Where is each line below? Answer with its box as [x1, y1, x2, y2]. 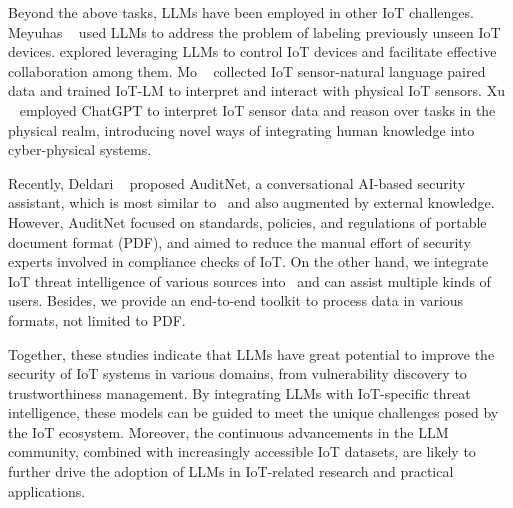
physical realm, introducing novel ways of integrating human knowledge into [8, 119, 475, 140]
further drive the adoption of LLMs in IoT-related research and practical [8, 461, 454, 482]
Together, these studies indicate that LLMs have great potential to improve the [8, 343, 495, 364]
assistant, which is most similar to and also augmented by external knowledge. [8, 192, 495, 213]
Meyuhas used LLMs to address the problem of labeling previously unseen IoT [8, 21, 501, 42]
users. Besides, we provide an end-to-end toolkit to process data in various [8, 290, 464, 311]
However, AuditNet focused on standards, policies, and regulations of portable [8, 211, 487, 232]
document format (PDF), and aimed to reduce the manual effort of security [8, 231, 471, 252]
